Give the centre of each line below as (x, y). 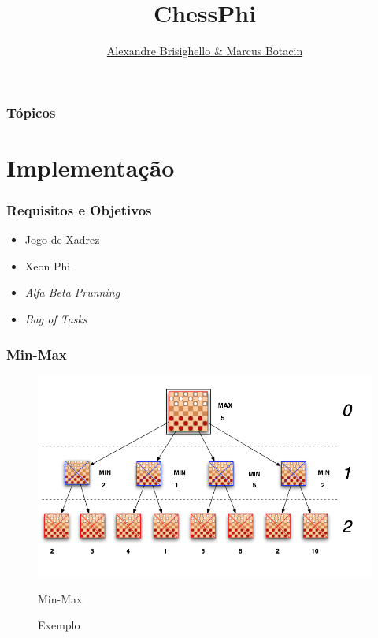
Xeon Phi (48, 265)
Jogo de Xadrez (62, 239)
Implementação (91, 167)
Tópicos (31, 112)
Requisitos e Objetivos (79, 209)
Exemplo (59, 625)
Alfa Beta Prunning (72, 292)
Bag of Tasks (56, 319)
